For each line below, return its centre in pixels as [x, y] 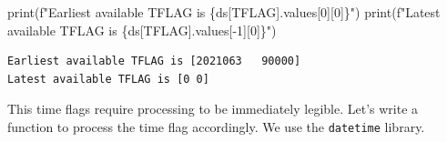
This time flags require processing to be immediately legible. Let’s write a [213, 109]
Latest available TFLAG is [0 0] [108, 79]
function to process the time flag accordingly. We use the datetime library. [216, 126]
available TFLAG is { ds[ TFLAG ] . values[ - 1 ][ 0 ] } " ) [142, 30]
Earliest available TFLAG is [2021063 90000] [154, 61]
